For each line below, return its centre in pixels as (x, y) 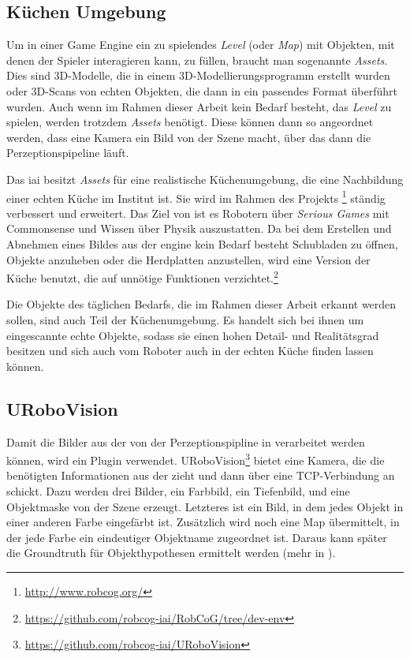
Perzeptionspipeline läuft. (68, 153)
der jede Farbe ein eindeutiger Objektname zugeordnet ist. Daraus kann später (197, 537)
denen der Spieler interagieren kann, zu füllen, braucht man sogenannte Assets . (197, 60)
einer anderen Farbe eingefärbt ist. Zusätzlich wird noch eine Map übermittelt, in (203, 522)
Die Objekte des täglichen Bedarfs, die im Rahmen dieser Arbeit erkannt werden (201, 304)
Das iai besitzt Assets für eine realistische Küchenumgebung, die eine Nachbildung (205, 179)
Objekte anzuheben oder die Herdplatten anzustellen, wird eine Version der (188, 259)
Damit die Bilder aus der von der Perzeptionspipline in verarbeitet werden (186, 441)
